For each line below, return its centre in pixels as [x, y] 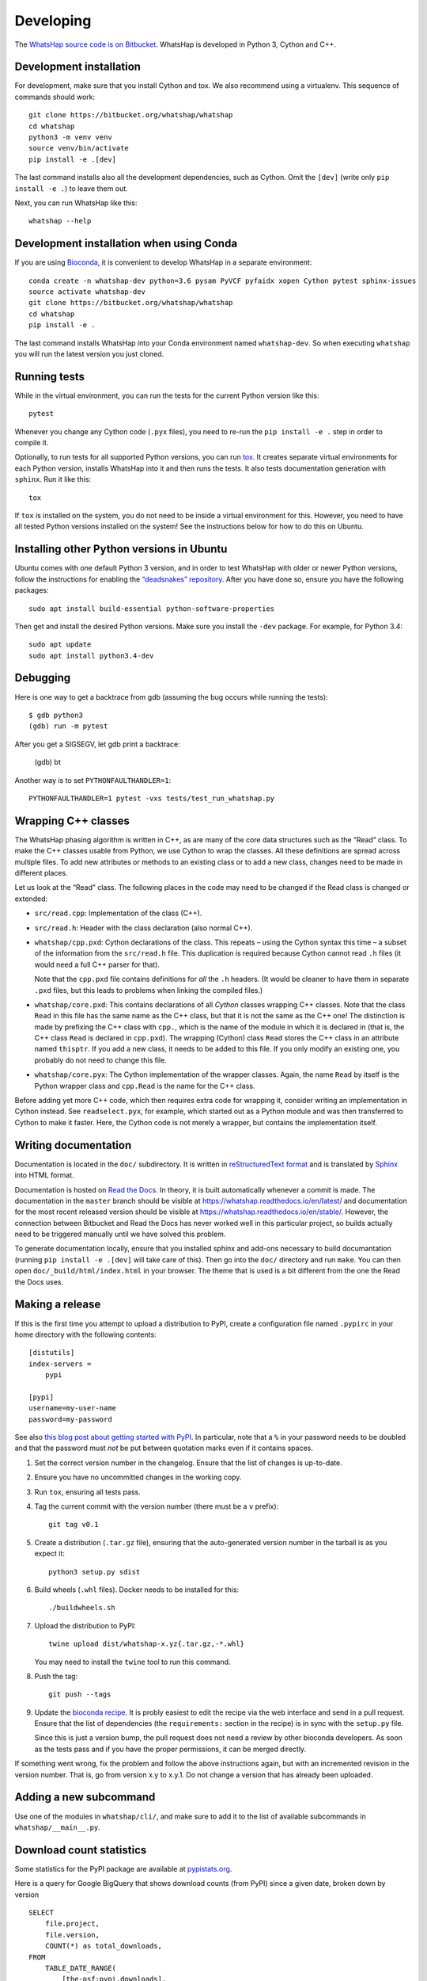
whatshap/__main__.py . [57, 1827]
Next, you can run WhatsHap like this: [76, 203]
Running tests [50, 376]
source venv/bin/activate [79, 148]
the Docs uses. [39, 1282]
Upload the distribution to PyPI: [85, 1625]
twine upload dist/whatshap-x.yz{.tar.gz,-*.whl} [147, 1644]
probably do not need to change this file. [101, 1060]
